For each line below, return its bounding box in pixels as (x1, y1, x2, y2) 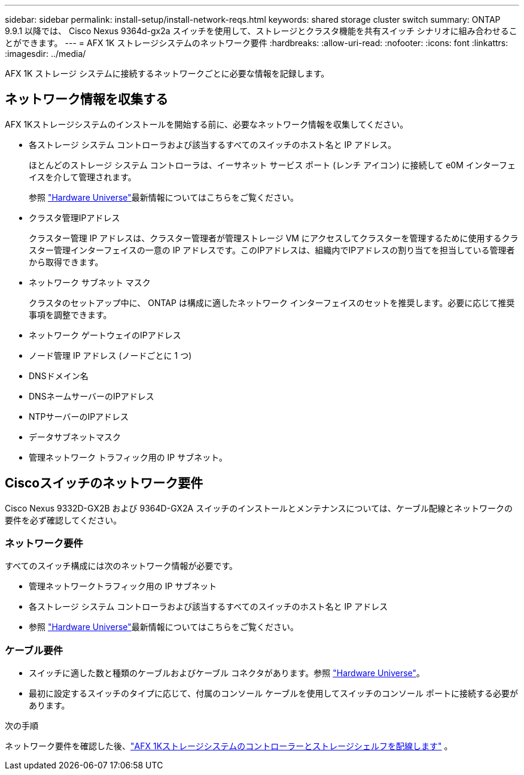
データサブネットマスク (29, 431, 121, 442)
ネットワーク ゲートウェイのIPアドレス (29, 329, 181, 340)
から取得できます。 (29, 256, 103, 267)
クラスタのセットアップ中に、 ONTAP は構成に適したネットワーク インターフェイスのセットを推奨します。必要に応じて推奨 (29, 297, 515, 308)
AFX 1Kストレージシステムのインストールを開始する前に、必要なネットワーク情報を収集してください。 (5, 119, 409, 129)
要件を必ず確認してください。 (5, 514, 122, 525)
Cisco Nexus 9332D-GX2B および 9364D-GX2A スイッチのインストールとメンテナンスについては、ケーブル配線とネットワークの (5, 502, 513, 513)
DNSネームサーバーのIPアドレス (29, 390, 154, 401)
